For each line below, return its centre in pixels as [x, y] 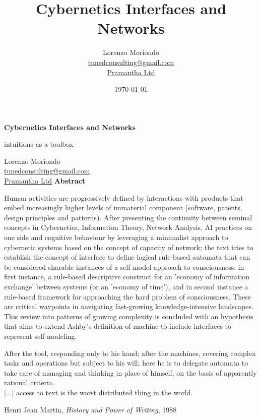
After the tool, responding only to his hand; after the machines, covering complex [130, 353]
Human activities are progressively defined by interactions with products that [124, 197]
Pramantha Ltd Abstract [45, 181]
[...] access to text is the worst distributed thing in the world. [99, 392]
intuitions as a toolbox [39, 144]
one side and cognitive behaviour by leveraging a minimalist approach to [116, 237]
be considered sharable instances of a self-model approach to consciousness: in [124, 266]
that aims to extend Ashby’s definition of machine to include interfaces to [118, 326]
